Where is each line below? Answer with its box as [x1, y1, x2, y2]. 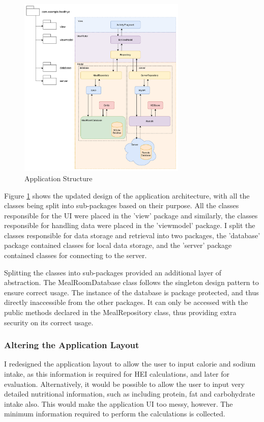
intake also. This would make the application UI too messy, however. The [4, 398, 233, 409]
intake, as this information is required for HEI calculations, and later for [4, 369, 229, 379]
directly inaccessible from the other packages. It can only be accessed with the [4, 297, 248, 307]
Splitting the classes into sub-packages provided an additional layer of [4, 267, 222, 277]
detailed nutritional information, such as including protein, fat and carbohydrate [4, 388, 255, 399]
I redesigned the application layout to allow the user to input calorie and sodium [4, 358, 256, 369]
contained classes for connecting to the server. [4, 250, 147, 261]
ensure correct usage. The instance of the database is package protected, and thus [4, 287, 259, 297]
